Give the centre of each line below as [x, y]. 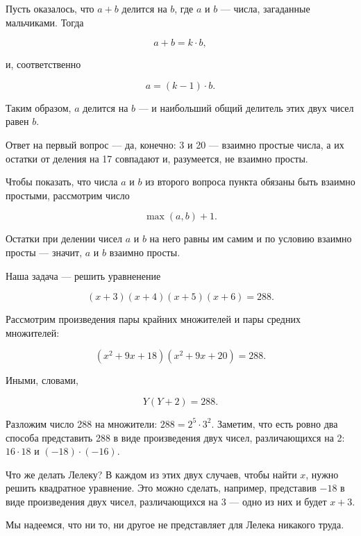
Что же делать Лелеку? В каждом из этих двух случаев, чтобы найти [151, 474]
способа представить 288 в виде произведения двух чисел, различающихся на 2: [175, 437]
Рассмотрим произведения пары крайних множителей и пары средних [153, 319]
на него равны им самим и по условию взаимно [251, 238]
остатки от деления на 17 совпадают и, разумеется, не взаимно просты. [157, 158]
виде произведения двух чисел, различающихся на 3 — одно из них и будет [166, 501]
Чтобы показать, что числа [62, 182]
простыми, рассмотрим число [68, 195]
